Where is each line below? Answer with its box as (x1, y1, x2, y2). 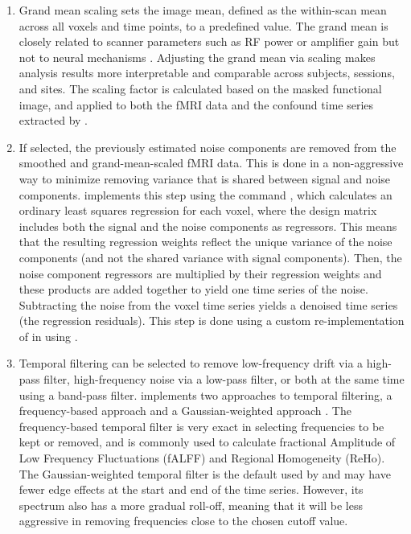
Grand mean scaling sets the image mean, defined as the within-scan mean (18, 2, 387, 18)
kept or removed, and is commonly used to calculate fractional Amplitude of (18, 433, 396, 450)
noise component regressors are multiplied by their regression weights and (18, 265, 382, 281)
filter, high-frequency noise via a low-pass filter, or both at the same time (43, 371, 405, 388)
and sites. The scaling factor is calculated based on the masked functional (18, 80, 382, 97)
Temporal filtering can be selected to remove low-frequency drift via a (18, 355, 364, 372)
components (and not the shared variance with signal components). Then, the (18, 249, 402, 265)
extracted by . (18, 112, 88, 129)
